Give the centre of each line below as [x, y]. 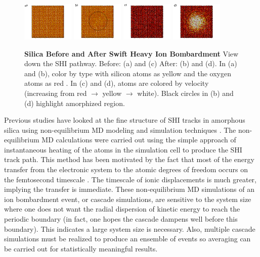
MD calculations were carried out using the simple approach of [139, 140]
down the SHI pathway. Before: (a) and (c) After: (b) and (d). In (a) [131, 63]
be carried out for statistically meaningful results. [81, 248]
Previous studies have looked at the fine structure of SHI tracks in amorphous [125, 120]
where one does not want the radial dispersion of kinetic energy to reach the [122, 209]
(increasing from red [56, 93]
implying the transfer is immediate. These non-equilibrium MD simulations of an [129, 189]
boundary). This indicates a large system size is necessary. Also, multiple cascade [130, 228]
